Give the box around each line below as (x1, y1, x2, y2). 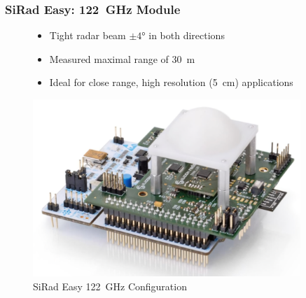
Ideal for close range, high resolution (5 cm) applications (49, 75, 293, 90)
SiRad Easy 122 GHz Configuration (33, 278, 187, 293)
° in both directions (141, 28, 225, 43)
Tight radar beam (49, 28, 126, 43)
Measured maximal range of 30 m (49, 51, 195, 66)
